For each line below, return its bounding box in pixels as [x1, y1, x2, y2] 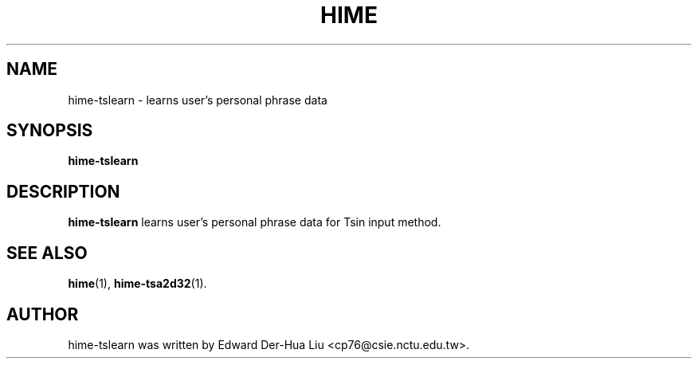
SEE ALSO [6, 242, 88, 263]
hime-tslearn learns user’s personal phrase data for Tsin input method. [68, 215, 441, 230]
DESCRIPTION [6, 181, 120, 202]
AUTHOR [6, 304, 79, 324]
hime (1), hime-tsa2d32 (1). [68, 277, 207, 291]
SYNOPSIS [6, 120, 93, 141]
